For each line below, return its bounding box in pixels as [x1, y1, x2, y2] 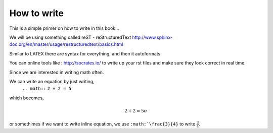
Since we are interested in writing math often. [9, 69, 104, 75]
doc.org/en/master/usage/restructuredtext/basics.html [9, 41, 123, 47]
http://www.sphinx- [132, 34, 173, 40]
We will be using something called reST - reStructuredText [9, 34, 131, 40]
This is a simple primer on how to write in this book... [9, 25, 119, 31]
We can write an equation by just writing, [9, 78, 95, 84]
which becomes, [9, 95, 44, 101]
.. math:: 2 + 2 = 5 [22, 86, 72, 92]
